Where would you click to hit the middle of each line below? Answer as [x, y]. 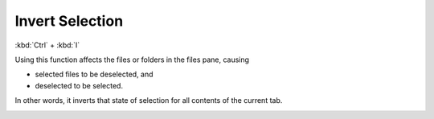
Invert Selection [69, 21]
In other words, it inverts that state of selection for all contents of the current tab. [149, 101]
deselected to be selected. [79, 85]
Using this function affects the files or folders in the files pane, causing [132, 59]
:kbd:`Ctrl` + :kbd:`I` [47, 45]
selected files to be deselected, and [94, 74]
